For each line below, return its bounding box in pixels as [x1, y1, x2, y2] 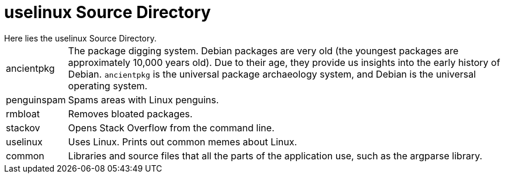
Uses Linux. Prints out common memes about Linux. [68, 135, 298, 148]
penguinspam [6, 93, 66, 106]
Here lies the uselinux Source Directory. [4, 33, 157, 43]
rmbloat [6, 107, 40, 120]
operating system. [68, 79, 148, 92]
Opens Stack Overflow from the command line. [68, 121, 275, 134]
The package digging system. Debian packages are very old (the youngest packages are [68, 44, 459, 57]
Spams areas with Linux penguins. [68, 93, 219, 106]
